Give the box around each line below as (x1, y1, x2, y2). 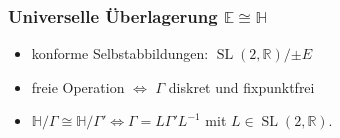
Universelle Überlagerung (8, 3, 218, 28)
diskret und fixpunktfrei (168, 76, 315, 97)
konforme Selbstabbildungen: (31, 43, 209, 64)
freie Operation (31, 76, 125, 97)
